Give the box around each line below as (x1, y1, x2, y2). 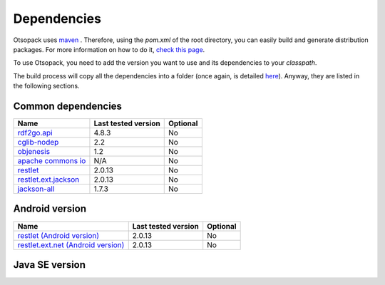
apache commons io (17, 156, 86, 166)
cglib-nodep (17, 138, 59, 147)
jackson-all (17, 184, 55, 194)
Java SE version (13, 259, 86, 271)
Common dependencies (13, 100, 123, 112)
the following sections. (13, 82, 80, 90)
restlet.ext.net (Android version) (17, 239, 125, 249)
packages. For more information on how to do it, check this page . (13, 45, 205, 53)
